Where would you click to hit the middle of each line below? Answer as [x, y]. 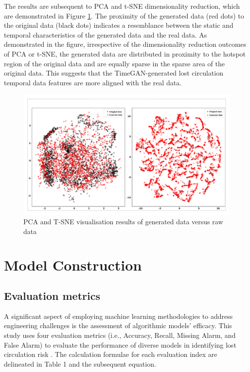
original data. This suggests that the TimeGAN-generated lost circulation [114, 73]
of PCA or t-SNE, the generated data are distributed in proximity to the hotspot [125, 53]
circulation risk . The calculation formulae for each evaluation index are [111, 354]
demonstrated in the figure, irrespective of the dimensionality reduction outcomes [125, 44]
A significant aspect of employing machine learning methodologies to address [118, 316]
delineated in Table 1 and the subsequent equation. [80, 363]
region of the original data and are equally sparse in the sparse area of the [114, 63]
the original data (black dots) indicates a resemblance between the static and [119, 25]
